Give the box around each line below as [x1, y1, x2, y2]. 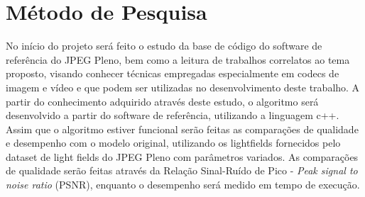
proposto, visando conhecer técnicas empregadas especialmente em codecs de [6, 66, 339, 81]
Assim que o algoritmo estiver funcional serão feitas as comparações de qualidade [6, 121, 359, 136]
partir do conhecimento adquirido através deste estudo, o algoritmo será [6, 94, 319, 108]
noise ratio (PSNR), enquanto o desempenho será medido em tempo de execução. [6, 177, 360, 192]
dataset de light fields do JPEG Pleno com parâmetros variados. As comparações [6, 149, 359, 164]
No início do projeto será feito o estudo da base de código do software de [6, 38, 322, 53]
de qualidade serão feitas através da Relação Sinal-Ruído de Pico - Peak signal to [6, 163, 358, 178]
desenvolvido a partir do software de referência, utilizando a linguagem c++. [6, 108, 339, 123]
